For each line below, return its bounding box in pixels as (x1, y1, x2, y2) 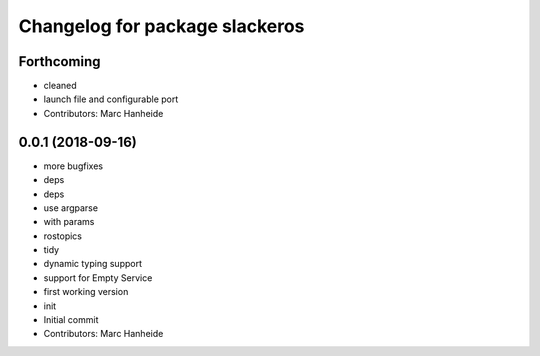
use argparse (43, 201, 99, 214)
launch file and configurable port (43, 93, 179, 105)
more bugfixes (43, 160, 104, 172)
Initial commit (43, 314, 99, 326)
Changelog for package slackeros (18, 15, 305, 37)
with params (43, 216, 95, 228)
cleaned (43, 80, 77, 92)
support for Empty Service (43, 271, 153, 284)
